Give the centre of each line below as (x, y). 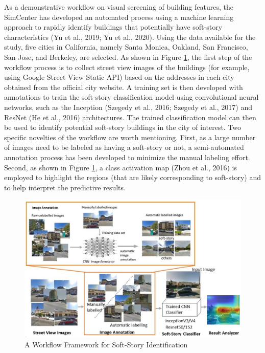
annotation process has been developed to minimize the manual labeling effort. (127, 157)
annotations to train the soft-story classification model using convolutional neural (131, 97)
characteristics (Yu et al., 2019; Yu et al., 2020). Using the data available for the (130, 37)
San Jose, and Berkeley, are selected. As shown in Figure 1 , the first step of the (128, 57)
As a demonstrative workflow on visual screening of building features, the (119, 7)
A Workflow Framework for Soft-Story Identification (106, 345)
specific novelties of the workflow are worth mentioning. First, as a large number (130, 137)
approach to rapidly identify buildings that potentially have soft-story (113, 27)
